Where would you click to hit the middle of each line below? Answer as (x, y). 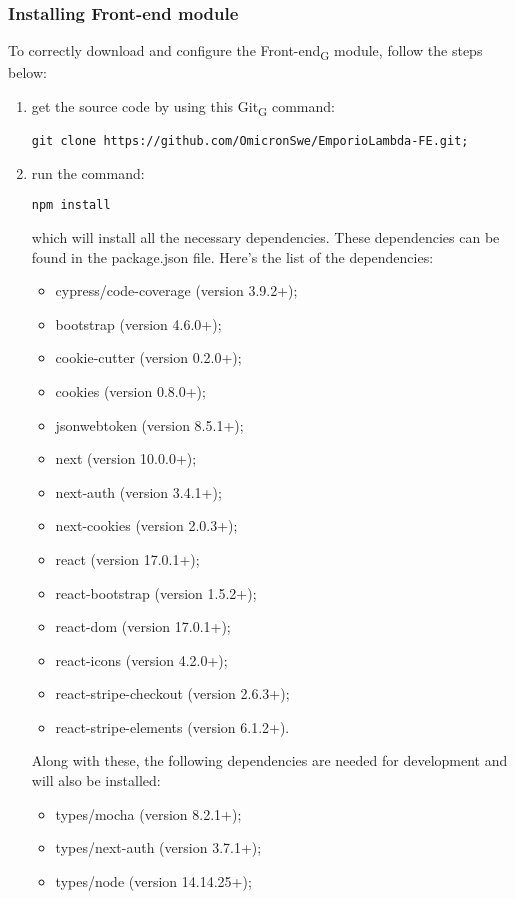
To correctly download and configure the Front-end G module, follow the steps (245, 52)
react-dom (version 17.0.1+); (143, 626)
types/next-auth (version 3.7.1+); (158, 847)
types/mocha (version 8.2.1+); (148, 813)
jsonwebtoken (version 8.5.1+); (149, 424)
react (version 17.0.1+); (127, 558)
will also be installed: (96, 780)
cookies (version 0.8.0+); (130, 390)
